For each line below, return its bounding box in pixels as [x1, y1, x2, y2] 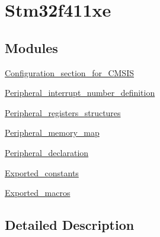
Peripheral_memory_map [5, 126, 100, 139]
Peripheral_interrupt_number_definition [5, 86, 155, 99]
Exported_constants [5, 166, 79, 179]
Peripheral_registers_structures [5, 106, 121, 118]
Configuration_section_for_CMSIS [5, 66, 134, 79]
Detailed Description [5, 216, 135, 234]
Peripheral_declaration [5, 146, 89, 158]
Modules [5, 38, 58, 57]
